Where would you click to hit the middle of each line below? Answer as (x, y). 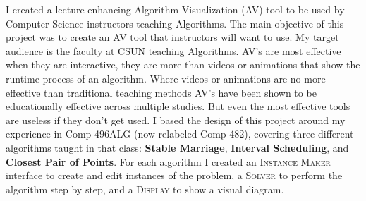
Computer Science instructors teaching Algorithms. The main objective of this (175, 23)
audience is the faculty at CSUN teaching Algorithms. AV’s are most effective (173, 50)
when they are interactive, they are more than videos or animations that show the (183, 65)
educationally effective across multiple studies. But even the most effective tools (178, 106)
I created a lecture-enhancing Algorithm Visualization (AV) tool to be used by (175, 9)
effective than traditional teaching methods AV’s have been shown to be (161, 92)
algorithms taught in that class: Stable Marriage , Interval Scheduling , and (177, 147)
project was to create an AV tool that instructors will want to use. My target (172, 37)
